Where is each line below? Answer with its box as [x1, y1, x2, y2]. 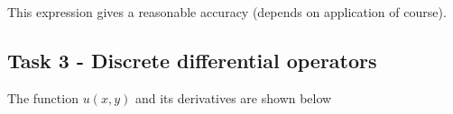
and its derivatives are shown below [134, 88, 332, 107]
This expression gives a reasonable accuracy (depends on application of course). [7, 3, 447, 21]
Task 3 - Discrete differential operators [7, 46, 377, 74]
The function [7, 88, 79, 107]
